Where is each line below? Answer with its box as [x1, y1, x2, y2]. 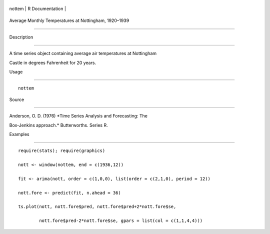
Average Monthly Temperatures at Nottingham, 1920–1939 [9, 17, 129, 23]
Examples [9, 131, 29, 137]
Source [9, 96, 24, 102]
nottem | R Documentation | [9, 5, 66, 11]
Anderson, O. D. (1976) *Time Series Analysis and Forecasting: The [9, 113, 147, 119]
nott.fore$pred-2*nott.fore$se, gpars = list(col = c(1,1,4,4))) [39, 218, 203, 223]
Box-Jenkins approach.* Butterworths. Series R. [9, 122, 108, 128]
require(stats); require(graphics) [18, 148, 105, 153]
